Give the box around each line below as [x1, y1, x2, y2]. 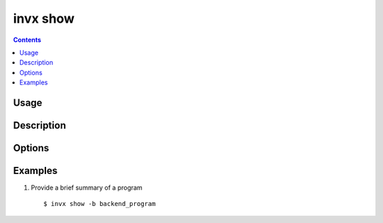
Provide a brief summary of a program [30, 183, 143, 192]
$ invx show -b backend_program [43, 200, 156, 208]
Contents [13, 36, 42, 44]
